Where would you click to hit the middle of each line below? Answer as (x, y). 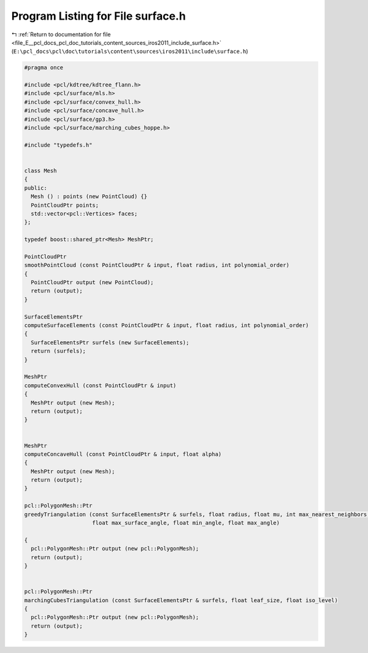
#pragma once (44, 68)
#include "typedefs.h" (58, 145)
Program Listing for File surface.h (99, 16)
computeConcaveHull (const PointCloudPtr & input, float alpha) (123, 454)
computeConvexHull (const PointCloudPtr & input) (100, 385)
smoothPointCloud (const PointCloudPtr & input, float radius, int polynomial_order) (157, 265)
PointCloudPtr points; (65, 205)
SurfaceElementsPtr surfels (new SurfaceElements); (110, 342)
